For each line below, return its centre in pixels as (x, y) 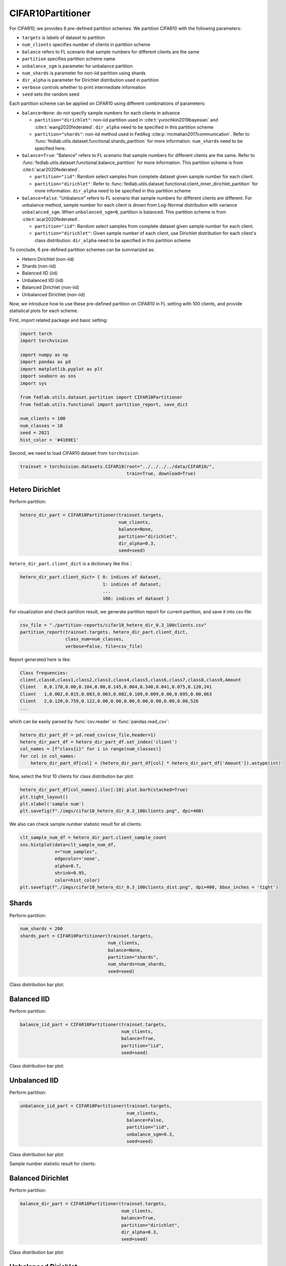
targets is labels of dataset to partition (64, 37)
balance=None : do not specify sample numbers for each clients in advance (101, 113)
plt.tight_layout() (44, 797)
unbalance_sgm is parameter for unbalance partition (77, 66)
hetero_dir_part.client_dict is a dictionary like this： (71, 564)
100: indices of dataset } (136, 598)
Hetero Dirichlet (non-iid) (48, 259)
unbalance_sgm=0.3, (151, 1134)
